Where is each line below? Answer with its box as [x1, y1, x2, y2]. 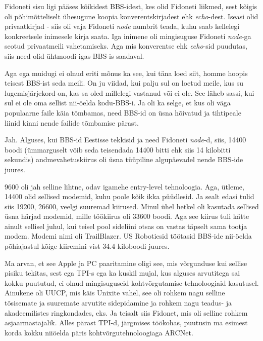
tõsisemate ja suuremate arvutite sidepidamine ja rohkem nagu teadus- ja [5, 297, 232, 308]
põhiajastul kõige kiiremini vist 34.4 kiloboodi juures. [5, 241, 170, 251]
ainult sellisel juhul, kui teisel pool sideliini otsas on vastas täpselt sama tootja [5, 220, 247, 231]
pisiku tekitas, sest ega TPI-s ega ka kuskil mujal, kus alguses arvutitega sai [5, 268, 240, 278]
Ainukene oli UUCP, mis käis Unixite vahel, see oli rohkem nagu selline [5, 287, 225, 298]
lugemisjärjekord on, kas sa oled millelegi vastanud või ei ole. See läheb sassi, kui [5, 87, 254, 98]
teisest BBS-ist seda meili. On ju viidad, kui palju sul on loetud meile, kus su [5, 78, 244, 88]
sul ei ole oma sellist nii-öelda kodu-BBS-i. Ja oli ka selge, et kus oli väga [5, 97, 231, 108]
